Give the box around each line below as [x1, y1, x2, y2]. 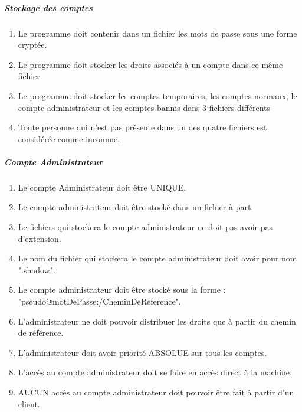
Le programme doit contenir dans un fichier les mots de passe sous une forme [18, 27, 297, 39]
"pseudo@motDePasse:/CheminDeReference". [18, 295, 181, 308]
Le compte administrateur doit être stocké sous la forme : [18, 283, 226, 296]
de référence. [18, 326, 64, 339]
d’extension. [18, 232, 61, 244]
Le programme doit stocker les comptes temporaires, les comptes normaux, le [18, 89, 297, 102]
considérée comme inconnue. [18, 132, 120, 145]
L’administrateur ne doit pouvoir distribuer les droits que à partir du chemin [18, 315, 296, 327]
